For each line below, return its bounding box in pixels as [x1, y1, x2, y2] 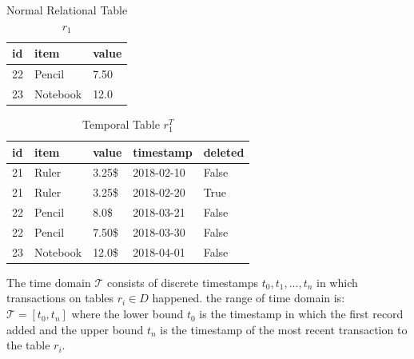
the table [6, 337, 50, 353]
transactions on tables [6, 289, 114, 306]
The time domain [6, 273, 91, 290]
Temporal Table [82, 115, 160, 132]
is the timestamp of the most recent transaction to [160, 321, 408, 337]
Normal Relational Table [6, 2, 128, 18]
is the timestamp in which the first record [199, 305, 404, 322]
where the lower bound [71, 305, 184, 322]
